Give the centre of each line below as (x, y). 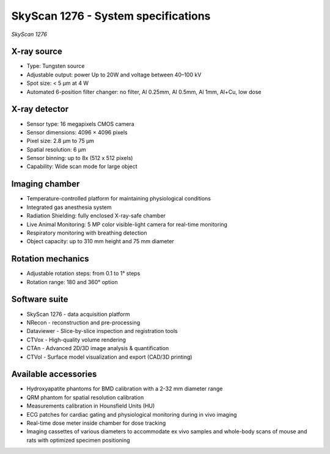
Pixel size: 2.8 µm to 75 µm (61, 141)
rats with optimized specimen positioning (79, 440)
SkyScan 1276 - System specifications (111, 16)
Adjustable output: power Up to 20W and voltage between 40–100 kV (114, 75)
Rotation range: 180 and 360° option (72, 282)
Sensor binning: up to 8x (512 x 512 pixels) (80, 158)
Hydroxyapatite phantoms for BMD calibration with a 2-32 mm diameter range (125, 389)
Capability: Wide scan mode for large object (82, 167)
